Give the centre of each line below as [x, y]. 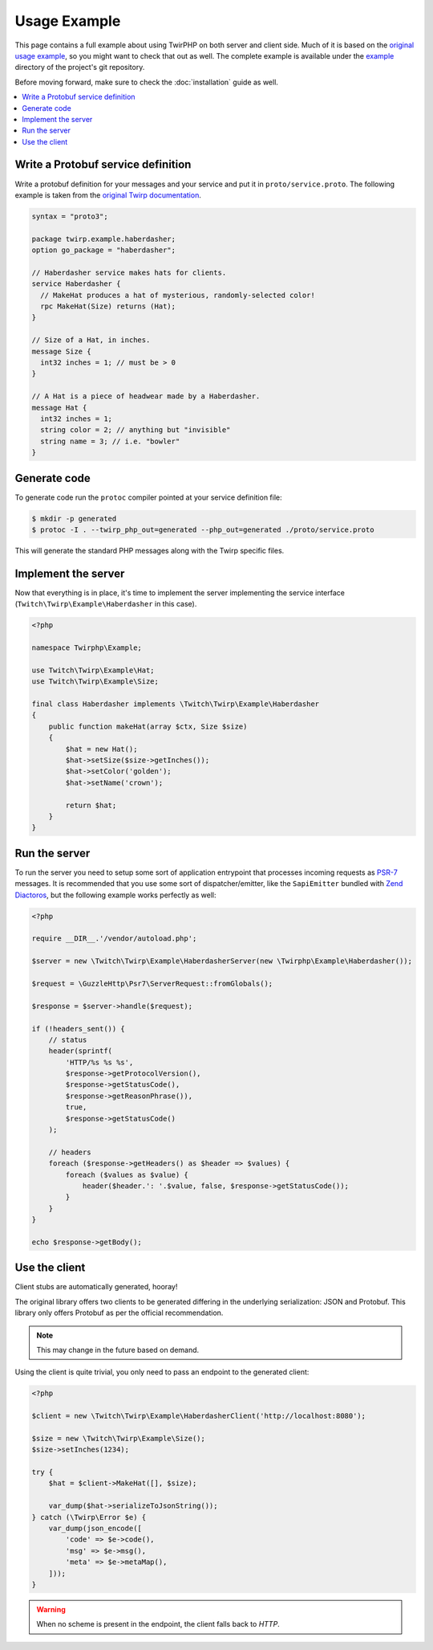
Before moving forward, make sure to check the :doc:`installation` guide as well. [146, 82]
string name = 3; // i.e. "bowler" [110, 441]
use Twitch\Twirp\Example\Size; [95, 682]
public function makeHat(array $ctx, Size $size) [148, 726]
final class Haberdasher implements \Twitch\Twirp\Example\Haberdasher [176, 704]
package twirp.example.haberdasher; [104, 239]
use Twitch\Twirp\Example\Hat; [93, 670]
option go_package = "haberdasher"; [104, 250]
